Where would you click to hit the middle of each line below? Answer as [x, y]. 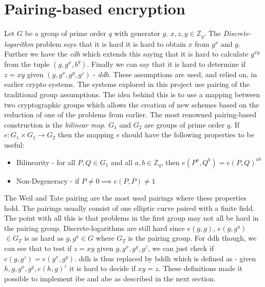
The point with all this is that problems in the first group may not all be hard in [131, 218]
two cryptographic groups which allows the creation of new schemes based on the [132, 104]
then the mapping [86, 134]
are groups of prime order [185, 124]
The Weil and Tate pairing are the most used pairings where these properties [125, 198]
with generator [137, 33]
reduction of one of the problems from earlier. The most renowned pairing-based [130, 114]
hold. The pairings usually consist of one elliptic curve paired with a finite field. [129, 208]
